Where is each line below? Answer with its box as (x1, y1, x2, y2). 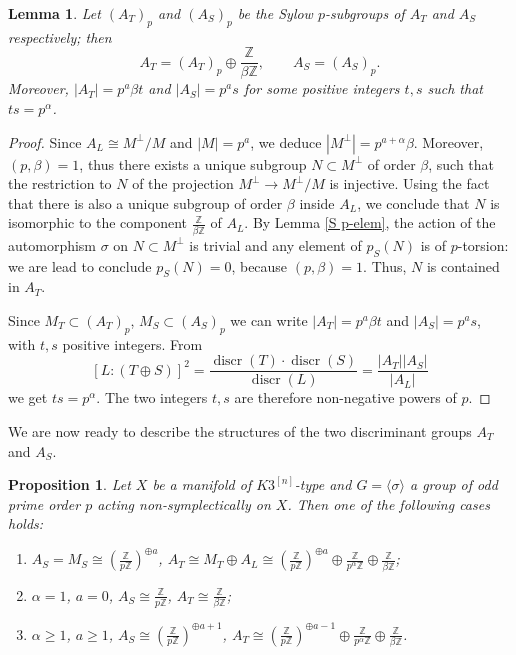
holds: (8, 513, 44, 534)
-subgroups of (324, 3, 405, 23)
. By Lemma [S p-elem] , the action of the (244, 212, 496, 233)
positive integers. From (62, 333, 203, 354)
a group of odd (409, 474, 498, 495)
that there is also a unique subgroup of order (8, 192, 283, 213)
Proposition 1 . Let (8, 474, 131, 495)
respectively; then (8, 26, 112, 47)
